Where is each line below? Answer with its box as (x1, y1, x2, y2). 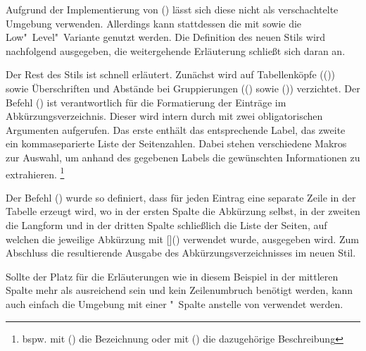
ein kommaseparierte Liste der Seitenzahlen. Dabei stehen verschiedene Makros (6, 136, 347, 151)
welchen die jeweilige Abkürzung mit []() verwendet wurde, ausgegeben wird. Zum (6, 231, 359, 246)
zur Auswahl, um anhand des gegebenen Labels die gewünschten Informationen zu (6, 149, 360, 164)
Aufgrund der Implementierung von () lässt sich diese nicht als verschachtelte (6, 2, 339, 16)
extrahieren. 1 (6, 164, 65, 181)
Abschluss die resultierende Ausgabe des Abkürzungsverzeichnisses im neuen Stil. (6, 245, 356, 260)
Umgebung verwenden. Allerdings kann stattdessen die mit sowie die (6, 16, 302, 30)
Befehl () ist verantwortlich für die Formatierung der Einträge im (6, 94, 286, 109)
